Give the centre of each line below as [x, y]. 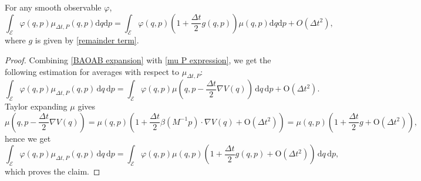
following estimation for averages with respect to [92, 71]
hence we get [28, 138]
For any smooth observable [53, 7]
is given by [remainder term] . [87, 40]
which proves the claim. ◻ [53, 171]
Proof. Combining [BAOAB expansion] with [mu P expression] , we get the [138, 59]
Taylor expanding [36, 106]
